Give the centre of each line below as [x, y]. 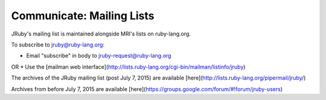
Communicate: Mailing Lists [83, 16]
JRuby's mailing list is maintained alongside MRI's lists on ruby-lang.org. [101, 34]
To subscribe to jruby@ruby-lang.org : [58, 45]
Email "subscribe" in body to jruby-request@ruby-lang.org [99, 56]
